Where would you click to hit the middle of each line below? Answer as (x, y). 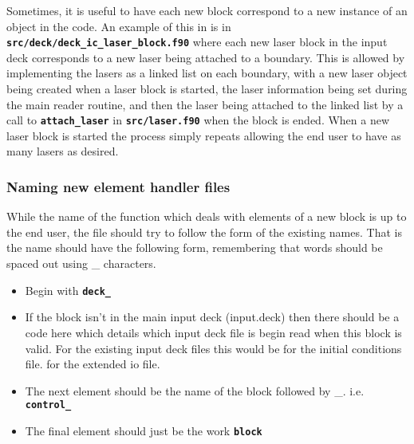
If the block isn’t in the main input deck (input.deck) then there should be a (212, 317)
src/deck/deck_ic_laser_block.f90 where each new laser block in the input (197, 42)
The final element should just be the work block (144, 430)
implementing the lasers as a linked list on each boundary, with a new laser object (207, 73)
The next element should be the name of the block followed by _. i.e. (195, 390)
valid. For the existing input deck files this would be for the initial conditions (213, 348)
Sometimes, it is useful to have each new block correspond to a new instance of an (207, 10)
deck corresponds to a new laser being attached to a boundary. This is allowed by (206, 57)
